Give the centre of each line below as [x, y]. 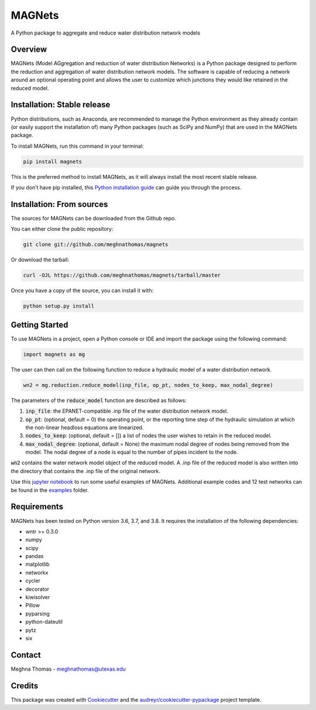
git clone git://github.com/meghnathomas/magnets [96, 244]
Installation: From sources [59, 204]
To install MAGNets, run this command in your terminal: [77, 146]
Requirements [37, 507]
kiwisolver [38, 597]
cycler [33, 581]
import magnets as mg [54, 354]
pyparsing [37, 613]
